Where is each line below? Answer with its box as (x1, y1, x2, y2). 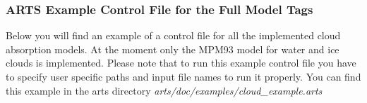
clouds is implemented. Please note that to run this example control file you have (6, 55, 356, 70)
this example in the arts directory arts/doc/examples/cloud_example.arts (6, 83, 323, 97)
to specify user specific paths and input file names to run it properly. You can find (6, 69, 361, 83)
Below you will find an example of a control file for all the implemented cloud (6, 28, 341, 43)
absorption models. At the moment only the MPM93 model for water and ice (6, 41, 339, 56)
